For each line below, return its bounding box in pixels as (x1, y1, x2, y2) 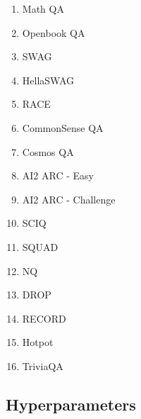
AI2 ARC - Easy (22, 168, 94, 183)
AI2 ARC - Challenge (22, 191, 116, 206)
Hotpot (22, 335, 54, 350)
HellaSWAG (22, 72, 75, 87)
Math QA (22, 1, 64, 16)
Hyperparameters (6, 393, 136, 415)
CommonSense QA (22, 120, 104, 135)
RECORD (22, 311, 66, 325)
